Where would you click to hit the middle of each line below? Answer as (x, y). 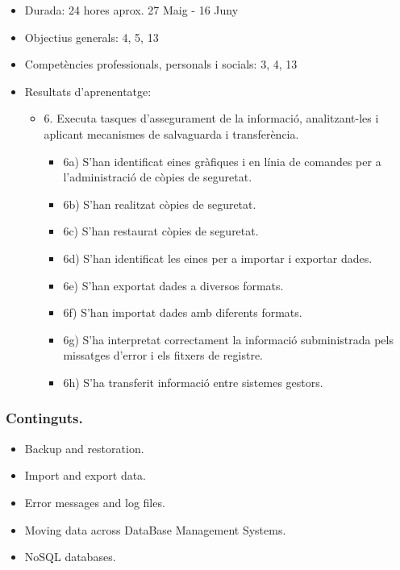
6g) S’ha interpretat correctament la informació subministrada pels (228, 339)
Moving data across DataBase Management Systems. (155, 529)
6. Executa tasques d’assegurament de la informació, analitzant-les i (211, 118)
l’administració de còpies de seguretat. (158, 177)
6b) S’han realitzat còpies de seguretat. (160, 204)
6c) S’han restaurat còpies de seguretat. (161, 231)
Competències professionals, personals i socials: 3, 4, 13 (161, 64)
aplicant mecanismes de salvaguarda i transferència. (171, 133)
